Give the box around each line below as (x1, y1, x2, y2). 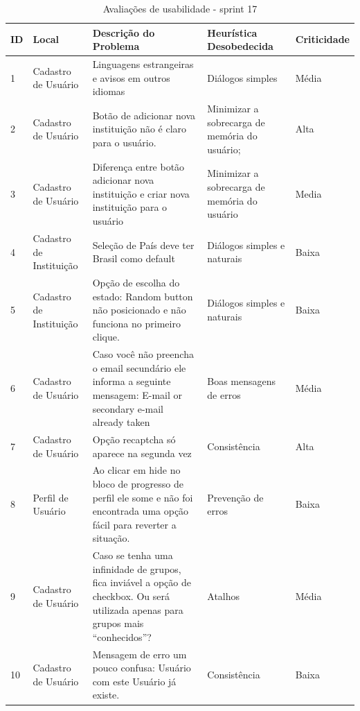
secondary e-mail (92, 401, 164, 416)
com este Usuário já (92, 674, 177, 688)
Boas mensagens (207, 374, 276, 388)
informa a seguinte (92, 374, 171, 388)
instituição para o (92, 200, 168, 214)
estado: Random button (92, 289, 193, 303)
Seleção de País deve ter (92, 237, 195, 252)
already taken (92, 415, 150, 429)
